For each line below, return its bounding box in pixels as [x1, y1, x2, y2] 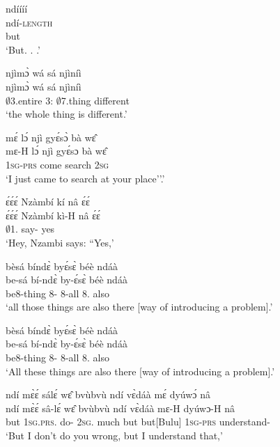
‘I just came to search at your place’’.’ [6, 171, 165, 185]
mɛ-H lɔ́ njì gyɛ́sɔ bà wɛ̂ [6, 143, 107, 158]
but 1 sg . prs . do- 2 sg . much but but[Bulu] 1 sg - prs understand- [6, 414, 270, 429]
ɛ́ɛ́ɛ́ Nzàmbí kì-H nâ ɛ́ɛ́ [6, 207, 100, 222]
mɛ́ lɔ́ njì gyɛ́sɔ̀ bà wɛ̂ [6, 130, 96, 144]
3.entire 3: [10, 93, 54, 107]
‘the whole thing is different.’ [6, 107, 127, 121]
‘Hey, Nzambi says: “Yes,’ [6, 235, 114, 249]
